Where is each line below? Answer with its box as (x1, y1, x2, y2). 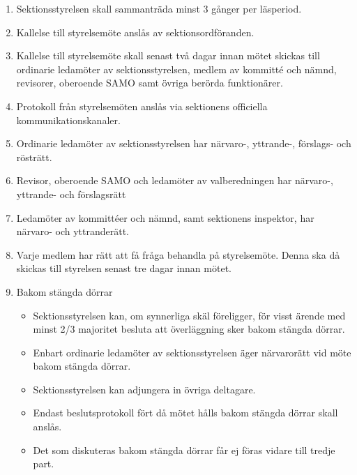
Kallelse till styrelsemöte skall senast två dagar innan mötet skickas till (16, 48, 320, 63)
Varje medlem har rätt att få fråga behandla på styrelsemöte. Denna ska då (16, 247, 340, 262)
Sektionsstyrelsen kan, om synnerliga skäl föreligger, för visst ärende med (33, 308, 346, 322)
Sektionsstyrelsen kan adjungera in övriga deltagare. (33, 382, 256, 396)
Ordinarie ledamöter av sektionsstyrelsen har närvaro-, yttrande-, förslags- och (16, 136, 351, 151)
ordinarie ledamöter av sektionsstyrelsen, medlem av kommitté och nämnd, (16, 61, 337, 76)
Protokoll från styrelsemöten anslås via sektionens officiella (16, 98, 268, 113)
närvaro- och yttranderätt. (16, 224, 129, 239)
